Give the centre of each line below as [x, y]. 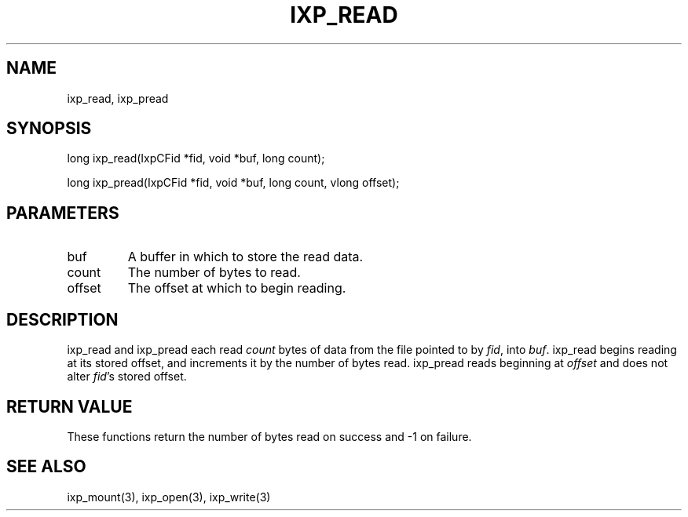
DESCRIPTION [62, 319]
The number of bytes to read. [214, 273]
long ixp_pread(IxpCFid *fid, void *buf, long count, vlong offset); [233, 183]
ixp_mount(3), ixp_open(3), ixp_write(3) [169, 497]
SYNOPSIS [49, 129]
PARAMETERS [63, 213]
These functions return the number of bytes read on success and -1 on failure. [269, 436]
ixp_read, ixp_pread [118, 98]
